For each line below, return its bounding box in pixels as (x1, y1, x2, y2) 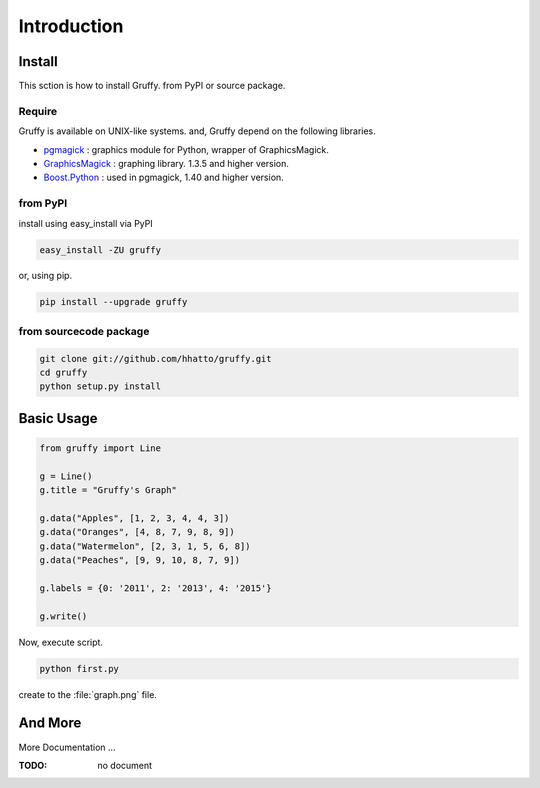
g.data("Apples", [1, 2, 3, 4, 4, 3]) (39, 512, 230, 524)
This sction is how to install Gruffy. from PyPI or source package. (18, 80, 286, 92)
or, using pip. (18, 270, 73, 282)
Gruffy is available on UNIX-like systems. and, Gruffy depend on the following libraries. (18, 125, 377, 137)
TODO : (18, 759, 48, 771)
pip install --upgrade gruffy (39, 296, 188, 308)
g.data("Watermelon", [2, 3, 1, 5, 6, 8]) (39, 540, 251, 552)
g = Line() (39, 470, 93, 482)
